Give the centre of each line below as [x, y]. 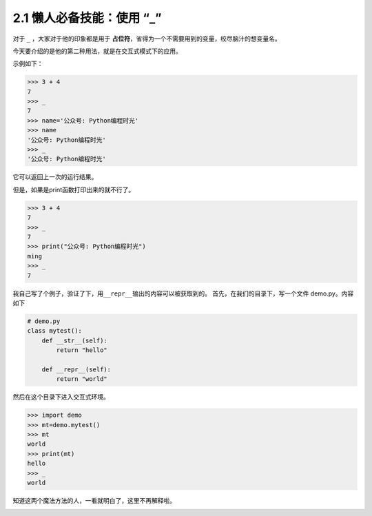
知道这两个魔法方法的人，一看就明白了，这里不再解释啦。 [94, 500]
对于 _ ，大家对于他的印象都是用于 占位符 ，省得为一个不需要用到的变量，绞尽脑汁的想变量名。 [147, 39]
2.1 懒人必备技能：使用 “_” [87, 18]
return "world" [82, 379]
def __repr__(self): [76, 369]
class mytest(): [55, 331]
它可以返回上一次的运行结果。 [55, 177]
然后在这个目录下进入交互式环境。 [61, 397]
